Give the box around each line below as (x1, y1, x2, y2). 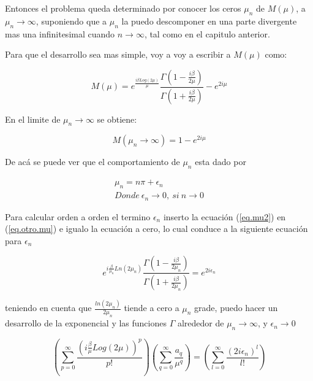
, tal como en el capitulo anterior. (144, 27, 270, 40)
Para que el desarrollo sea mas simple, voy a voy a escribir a (5, 48, 231, 61)
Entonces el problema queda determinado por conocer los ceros (5, 2, 241, 14)
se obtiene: (97, 112, 137, 125)
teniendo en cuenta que (5, 301, 92, 314)
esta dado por (195, 155, 246, 168)
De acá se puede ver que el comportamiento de (5, 155, 180, 168)
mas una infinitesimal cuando (5, 27, 115, 40)
